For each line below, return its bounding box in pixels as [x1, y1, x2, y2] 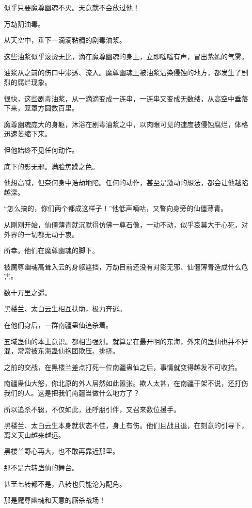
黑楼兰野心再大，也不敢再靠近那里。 [4, 446, 119, 456]
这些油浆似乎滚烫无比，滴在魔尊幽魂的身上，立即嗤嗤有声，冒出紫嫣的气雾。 [4, 51, 248, 61]
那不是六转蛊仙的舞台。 [4, 462, 79, 472]
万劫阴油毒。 [4, 18, 45, 29]
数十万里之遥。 [4, 287, 51, 297]
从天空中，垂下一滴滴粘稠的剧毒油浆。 [4, 35, 126, 45]
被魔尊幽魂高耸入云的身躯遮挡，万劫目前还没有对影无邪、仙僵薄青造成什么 [4, 261, 241, 271]
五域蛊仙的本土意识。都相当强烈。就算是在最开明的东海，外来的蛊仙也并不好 [4, 336, 248, 346]
